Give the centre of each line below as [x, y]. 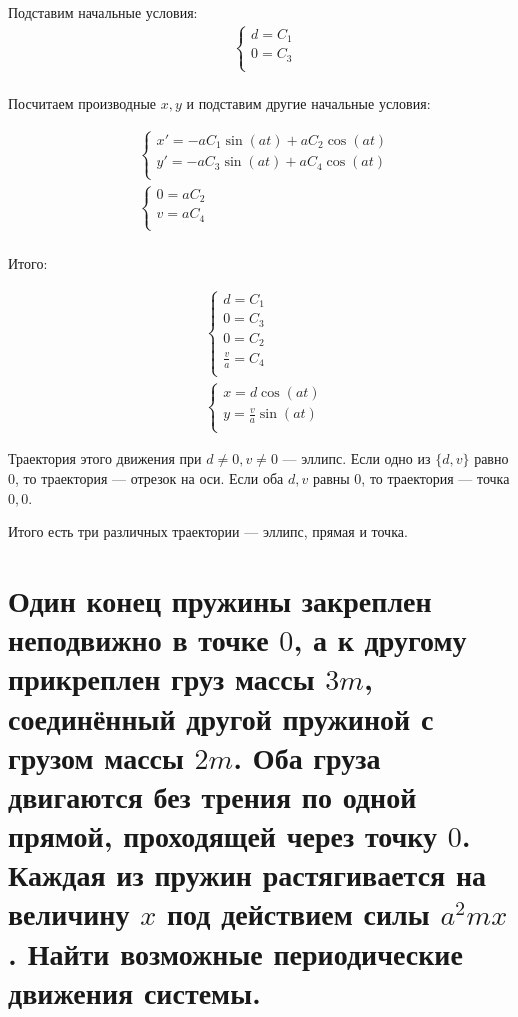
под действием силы [298, 913]
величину [69, 913]
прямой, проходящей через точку [223, 835]
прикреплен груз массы [161, 678]
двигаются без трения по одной [212, 795]
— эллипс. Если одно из [356, 458]
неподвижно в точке [138, 639]
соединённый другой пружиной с [221, 717]
